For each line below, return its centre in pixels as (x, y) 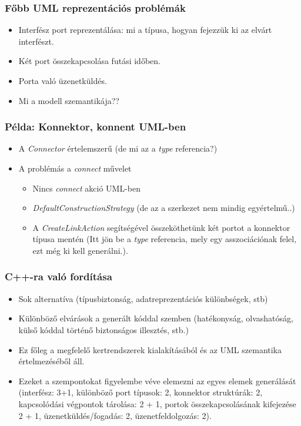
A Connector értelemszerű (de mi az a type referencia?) (118, 148)
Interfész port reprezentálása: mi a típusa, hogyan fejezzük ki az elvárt (145, 30)
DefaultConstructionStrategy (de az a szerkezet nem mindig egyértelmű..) (164, 208)
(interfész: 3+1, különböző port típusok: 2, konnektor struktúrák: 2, (141, 392)
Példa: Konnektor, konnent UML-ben (96, 127)
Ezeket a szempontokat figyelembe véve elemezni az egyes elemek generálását (157, 380)
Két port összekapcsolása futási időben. (89, 61)
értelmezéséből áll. (51, 361)
